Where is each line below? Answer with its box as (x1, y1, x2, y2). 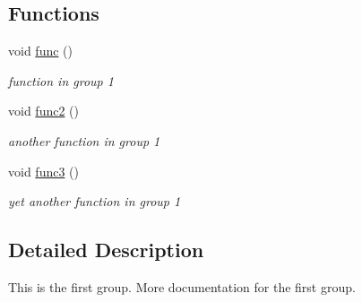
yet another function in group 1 (8, 192, 181, 211)
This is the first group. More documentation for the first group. (8, 277, 356, 296)
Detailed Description (8, 236, 204, 263)
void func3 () (8, 161, 79, 180)
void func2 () (8, 101, 79, 120)
